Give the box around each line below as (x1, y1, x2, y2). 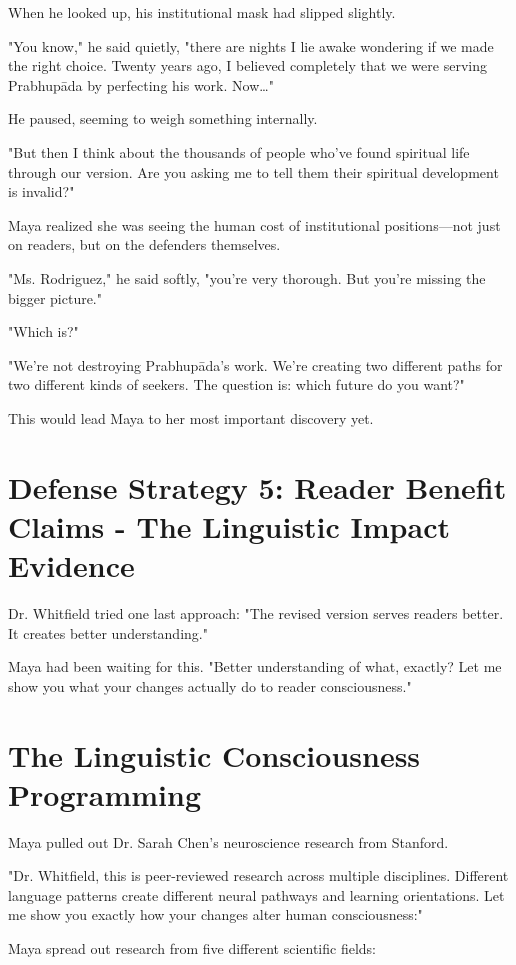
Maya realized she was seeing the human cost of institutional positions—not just (8, 214, 501, 235)
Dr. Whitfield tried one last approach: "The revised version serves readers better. (8, 603, 504, 623)
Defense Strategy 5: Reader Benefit (8, 466, 507, 507)
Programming (8, 773, 201, 814)
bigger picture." (8, 287, 102, 308)
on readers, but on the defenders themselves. (8, 234, 281, 255)
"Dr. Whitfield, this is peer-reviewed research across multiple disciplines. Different (8, 865, 509, 886)
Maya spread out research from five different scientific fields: (8, 938, 376, 959)
